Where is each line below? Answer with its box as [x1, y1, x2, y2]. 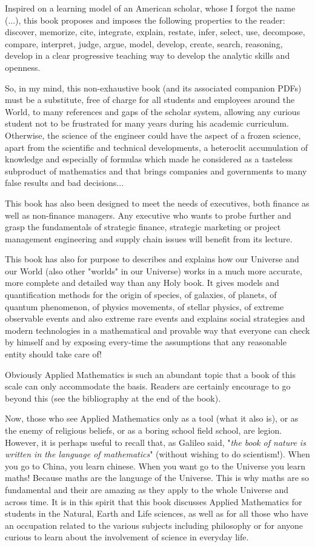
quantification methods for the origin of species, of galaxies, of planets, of [5, 288, 277, 301]
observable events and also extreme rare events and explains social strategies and [5, 312, 305, 325]
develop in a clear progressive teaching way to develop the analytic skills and [5, 49, 290, 62]
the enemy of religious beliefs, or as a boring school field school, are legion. [5, 424, 282, 436]
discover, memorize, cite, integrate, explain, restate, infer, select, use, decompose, [5, 25, 305, 38]
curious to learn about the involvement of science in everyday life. [5, 531, 249, 543]
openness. [5, 61, 41, 73]
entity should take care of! [5, 348, 102, 360]
